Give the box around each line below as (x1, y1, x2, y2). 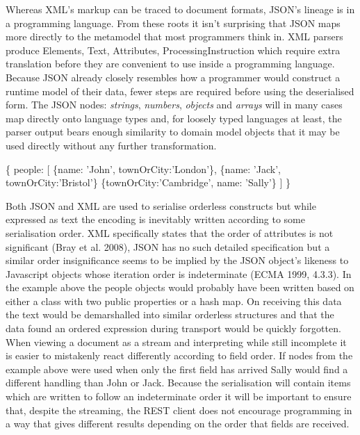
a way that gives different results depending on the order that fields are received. (6, 416, 350, 431)
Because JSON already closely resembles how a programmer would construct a (6, 69, 341, 84)
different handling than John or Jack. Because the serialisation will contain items (6, 375, 351, 390)
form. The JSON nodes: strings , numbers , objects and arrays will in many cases (6, 97, 343, 112)
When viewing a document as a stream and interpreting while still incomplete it (6, 334, 347, 349)
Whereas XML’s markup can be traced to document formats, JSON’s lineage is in (6, 2, 355, 16)
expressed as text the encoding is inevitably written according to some (6, 212, 305, 227)
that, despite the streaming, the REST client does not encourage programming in (6, 402, 352, 417)
